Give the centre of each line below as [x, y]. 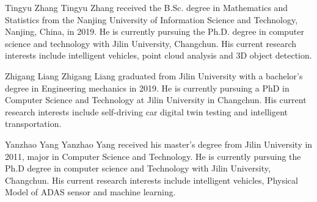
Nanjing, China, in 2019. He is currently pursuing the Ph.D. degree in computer [155, 31]
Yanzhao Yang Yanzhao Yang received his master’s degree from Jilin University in [159, 144]
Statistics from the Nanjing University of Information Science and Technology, [151, 19]
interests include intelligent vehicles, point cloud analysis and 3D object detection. [158, 55]
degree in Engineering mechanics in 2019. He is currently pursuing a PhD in [147, 88]
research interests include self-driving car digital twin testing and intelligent [146, 111]
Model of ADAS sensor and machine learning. [90, 192]
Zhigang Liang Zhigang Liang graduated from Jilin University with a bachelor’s [154, 75]
